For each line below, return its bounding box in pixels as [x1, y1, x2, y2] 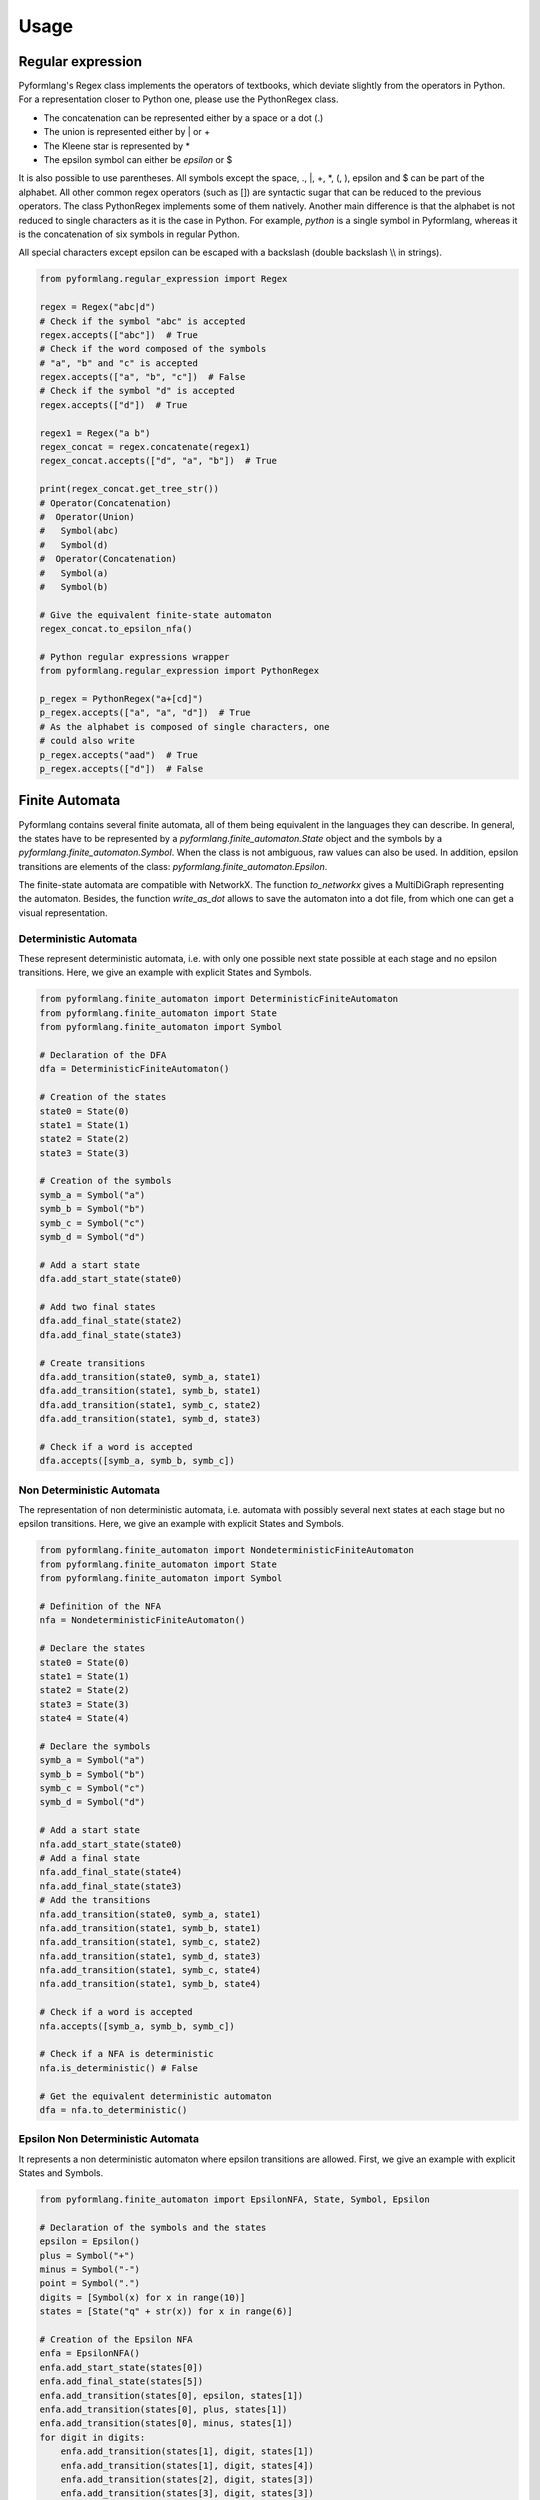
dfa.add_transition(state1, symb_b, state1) [39, 1385, 262, 1397]
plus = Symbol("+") [39, 2250, 135, 2261]
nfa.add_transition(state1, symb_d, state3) [39, 1950, 262, 1962]
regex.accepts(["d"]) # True [39, 399, 188, 410]
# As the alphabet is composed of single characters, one [39, 721, 330, 732]
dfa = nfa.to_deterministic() [39, 2105, 188, 2115]
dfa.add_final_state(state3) [39, 1329, 183, 1340]
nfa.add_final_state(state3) [39, 1880, 183, 1892]
